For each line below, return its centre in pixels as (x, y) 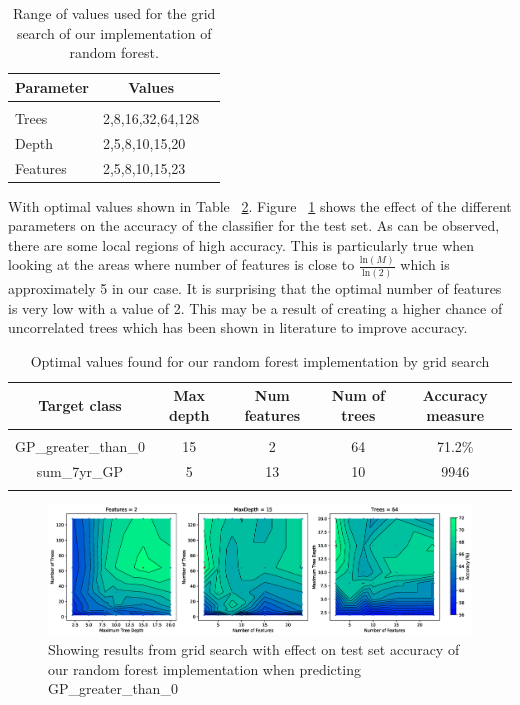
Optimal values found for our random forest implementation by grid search (260, 360)
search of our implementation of (114, 32)
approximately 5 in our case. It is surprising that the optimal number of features (255, 288)
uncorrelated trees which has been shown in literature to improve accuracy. (238, 327)
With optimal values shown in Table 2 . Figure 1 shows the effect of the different (260, 205)
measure (455, 415)
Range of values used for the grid (114, 13)
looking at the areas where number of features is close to (181, 264)
